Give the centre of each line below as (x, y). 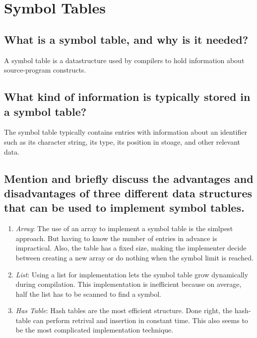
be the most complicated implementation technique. (95, 330)
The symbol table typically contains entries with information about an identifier (126, 132)
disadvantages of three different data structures (128, 193)
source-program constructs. (45, 70)
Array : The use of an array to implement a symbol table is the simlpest (124, 228)
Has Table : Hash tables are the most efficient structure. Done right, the (124, 310)
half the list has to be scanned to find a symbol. (88, 294)
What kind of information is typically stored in (127, 97)
